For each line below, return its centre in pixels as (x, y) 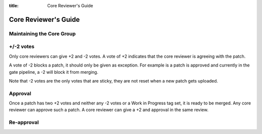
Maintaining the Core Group (42, 33)
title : (14, 6)
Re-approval (24, 122)
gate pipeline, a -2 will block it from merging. (54, 72)
